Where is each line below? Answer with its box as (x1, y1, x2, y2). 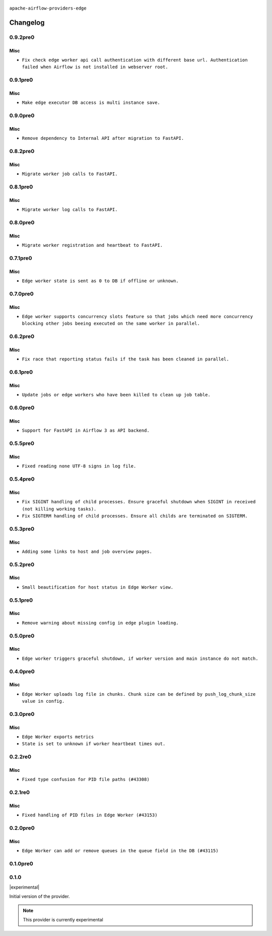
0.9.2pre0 (9, 33, 35, 40)
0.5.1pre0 (9, 596, 33, 603)
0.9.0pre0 (9, 112, 35, 119)
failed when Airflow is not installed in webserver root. (22, 64, 168, 70)
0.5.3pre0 (9, 525, 35, 532)
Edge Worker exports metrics (22, 734, 94, 740)
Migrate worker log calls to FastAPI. (22, 207, 118, 213)
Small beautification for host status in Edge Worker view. (22, 584, 174, 590)
